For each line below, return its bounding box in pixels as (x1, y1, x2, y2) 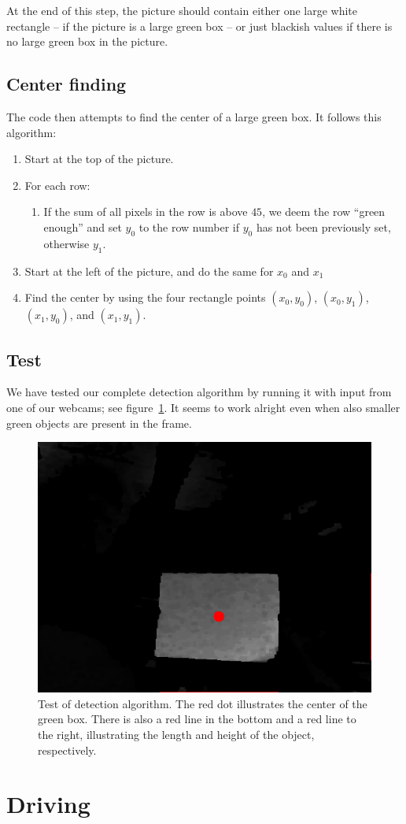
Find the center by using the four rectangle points (24, 289, 266, 306)
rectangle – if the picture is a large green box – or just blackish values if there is (6, 17, 393, 34)
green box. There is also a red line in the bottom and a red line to (38, 711, 356, 727)
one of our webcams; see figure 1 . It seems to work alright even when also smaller (6, 399, 400, 415)
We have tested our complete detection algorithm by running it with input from (6, 384, 392, 400)
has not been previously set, (256, 218, 391, 235)
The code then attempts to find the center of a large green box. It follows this (6, 108, 382, 124)
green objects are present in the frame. (6, 414, 192, 431)
